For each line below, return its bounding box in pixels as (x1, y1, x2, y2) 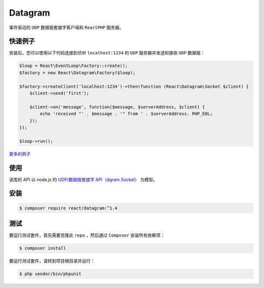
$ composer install (19, 245, 66, 251)
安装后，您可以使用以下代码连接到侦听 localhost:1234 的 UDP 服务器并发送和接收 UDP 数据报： (9, 50, 205, 56)
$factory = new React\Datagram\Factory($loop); (19, 70, 135, 75)
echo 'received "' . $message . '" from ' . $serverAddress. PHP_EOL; (40, 111, 213, 117)
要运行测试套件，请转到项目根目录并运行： (9, 258, 95, 264)
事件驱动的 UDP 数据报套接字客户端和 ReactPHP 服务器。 (9, 24, 124, 30)
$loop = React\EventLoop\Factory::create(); (19, 63, 128, 68)
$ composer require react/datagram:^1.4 (19, 205, 117, 211)
